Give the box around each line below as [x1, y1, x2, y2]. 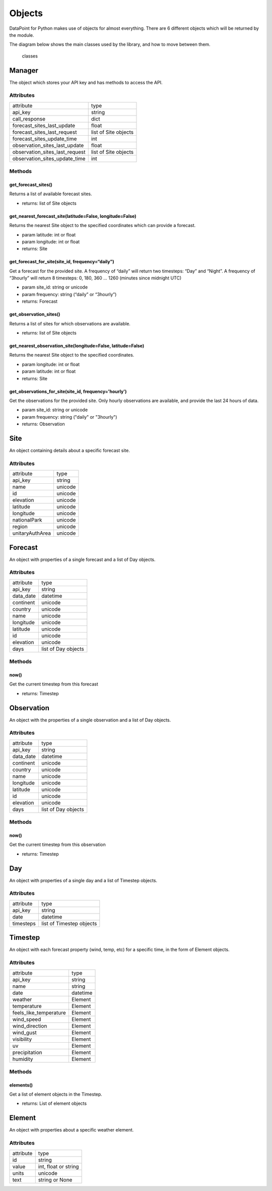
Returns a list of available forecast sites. [9, 191, 93, 197]
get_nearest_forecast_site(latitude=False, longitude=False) [9, 213, 137, 219]
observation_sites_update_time [12, 155, 86, 162]
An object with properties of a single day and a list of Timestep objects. [9, 877, 158, 883]
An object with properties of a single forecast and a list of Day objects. [9, 556, 156, 562]
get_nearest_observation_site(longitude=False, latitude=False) [9, 343, 145, 349]
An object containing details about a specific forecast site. [9, 447, 130, 453]
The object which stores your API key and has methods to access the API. [9, 79, 163, 85]
